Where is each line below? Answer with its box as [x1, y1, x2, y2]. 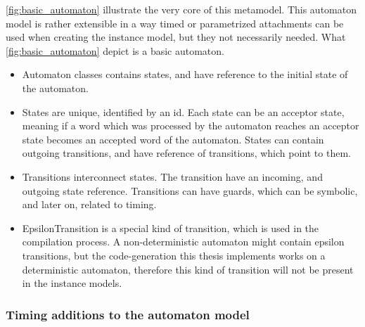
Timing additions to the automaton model [6, 305, 250, 323]
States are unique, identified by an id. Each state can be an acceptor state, [22, 104, 345, 119]
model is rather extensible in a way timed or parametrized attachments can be [6, 15, 344, 30]
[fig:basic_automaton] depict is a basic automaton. [6, 43, 224, 58]
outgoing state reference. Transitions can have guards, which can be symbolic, [22, 183, 358, 198]
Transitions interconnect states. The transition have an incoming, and [22, 169, 323, 184]
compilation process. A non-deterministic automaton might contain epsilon [22, 234, 345, 249]
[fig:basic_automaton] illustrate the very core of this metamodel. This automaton [6, 2, 357, 16]
